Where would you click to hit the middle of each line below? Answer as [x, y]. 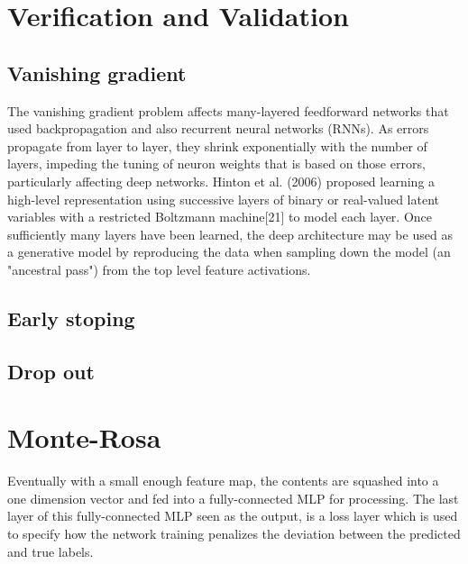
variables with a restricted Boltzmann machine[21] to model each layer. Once [220, 217]
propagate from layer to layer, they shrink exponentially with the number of [217, 146]
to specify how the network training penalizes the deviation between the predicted [234, 533]
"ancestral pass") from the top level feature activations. [159, 269]
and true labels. [50, 551]
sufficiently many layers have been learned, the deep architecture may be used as [230, 234]
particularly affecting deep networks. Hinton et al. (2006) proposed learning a [221, 181]
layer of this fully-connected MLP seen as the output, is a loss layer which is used [233, 516]
